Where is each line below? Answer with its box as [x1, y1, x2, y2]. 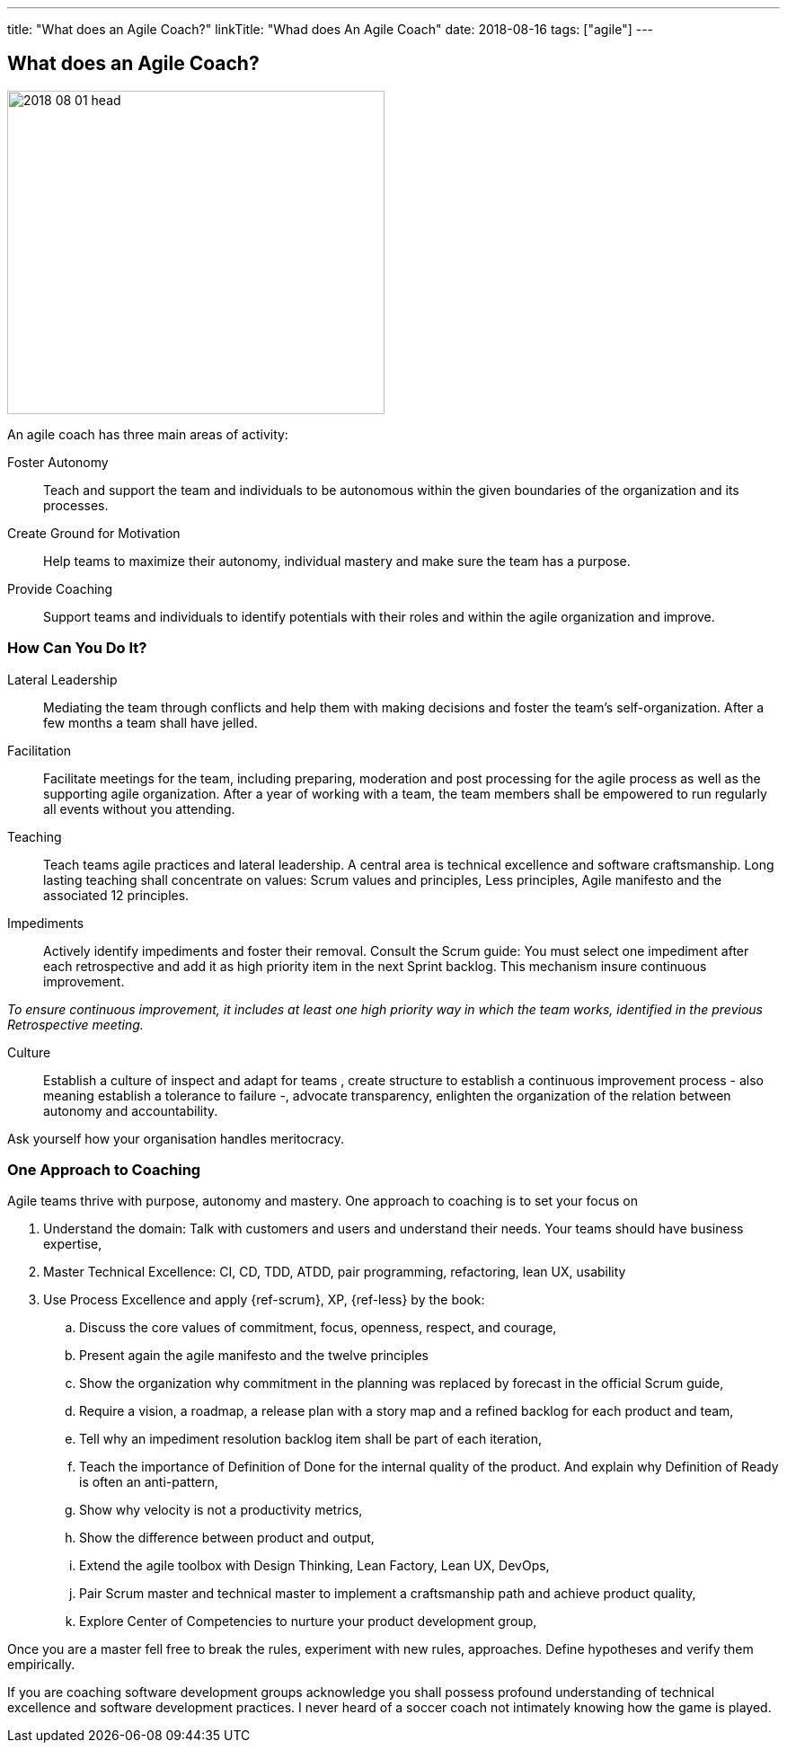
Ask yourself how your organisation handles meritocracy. [7, 1130, 344, 1146]
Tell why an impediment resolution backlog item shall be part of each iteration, [79, 1431, 542, 1447]
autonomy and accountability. [43, 1102, 218, 1118]
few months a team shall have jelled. [43, 714, 258, 730]
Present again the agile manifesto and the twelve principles [79, 1348, 429, 1364]
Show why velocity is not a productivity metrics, [79, 1502, 363, 1518]
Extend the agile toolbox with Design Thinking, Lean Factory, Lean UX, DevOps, [79, 1558, 550, 1574]
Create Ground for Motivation [7, 525, 181, 541]
